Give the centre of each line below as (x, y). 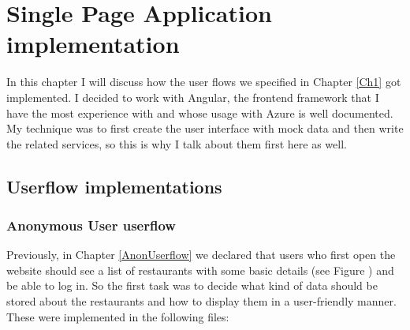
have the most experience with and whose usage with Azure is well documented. (200, 112)
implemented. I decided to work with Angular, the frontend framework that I (193, 97)
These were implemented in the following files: (118, 316)
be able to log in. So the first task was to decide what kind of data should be (192, 285)
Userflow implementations (114, 186)
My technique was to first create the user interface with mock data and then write (205, 128)
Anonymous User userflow (91, 225)
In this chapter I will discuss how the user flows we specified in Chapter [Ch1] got (204, 82)
